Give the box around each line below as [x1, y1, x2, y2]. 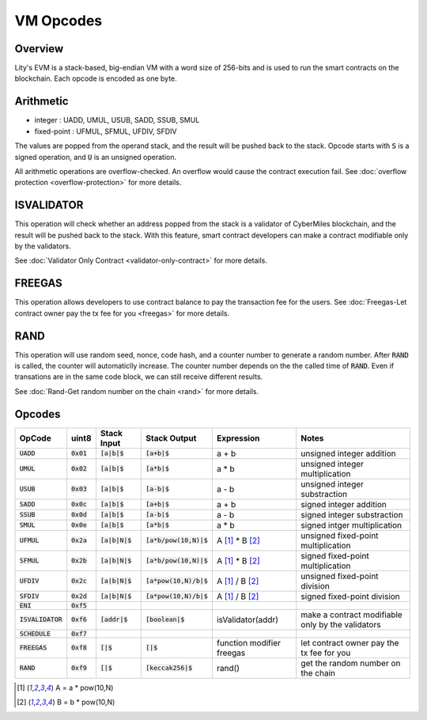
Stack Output [145, 432, 197, 443]
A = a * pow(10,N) [55, 683, 114, 692]
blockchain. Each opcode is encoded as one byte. [14, 74, 177, 83]
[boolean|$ [145, 616, 185, 624]
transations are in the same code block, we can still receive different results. [14, 372, 263, 381]
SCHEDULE [19, 629, 51, 638]
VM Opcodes [14, 12, 103, 29]
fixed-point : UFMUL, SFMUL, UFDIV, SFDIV [34, 127, 177, 136]
